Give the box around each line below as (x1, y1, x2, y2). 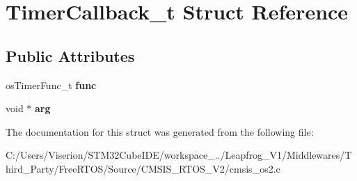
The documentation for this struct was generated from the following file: (6, 124, 314, 139)
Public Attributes (6, 45, 135, 66)
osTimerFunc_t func (6, 77, 97, 92)
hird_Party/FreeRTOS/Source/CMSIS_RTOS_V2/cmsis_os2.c (6, 161, 280, 175)
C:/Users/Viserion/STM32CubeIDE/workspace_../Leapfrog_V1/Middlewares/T (6, 148, 352, 162)
